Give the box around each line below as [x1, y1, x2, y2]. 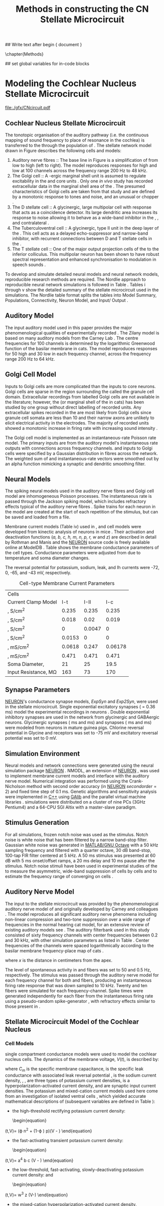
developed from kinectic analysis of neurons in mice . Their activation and [5, 529, 154, 535]
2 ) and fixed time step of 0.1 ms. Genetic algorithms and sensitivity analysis [5, 788, 157, 794]
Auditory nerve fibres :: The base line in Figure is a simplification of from [12, 157, 158, 163]
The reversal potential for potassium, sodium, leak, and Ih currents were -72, [5, 565, 160, 571]
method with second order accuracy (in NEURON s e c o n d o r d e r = [26, 783, 157, 789]
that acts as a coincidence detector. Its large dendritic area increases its [12, 209, 158, 215]
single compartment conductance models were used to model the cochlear [5, 1051, 157, 1057]
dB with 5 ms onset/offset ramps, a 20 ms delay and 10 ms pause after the [5, 857, 155, 864]
